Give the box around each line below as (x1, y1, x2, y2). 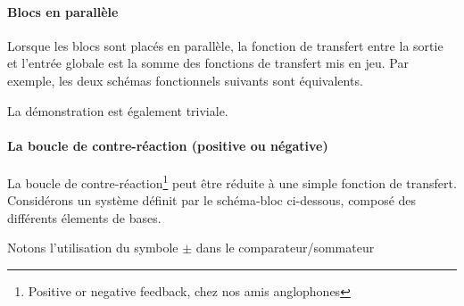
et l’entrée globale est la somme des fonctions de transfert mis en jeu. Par (7, 54, 409, 72)
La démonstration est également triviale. (7, 101, 228, 120)
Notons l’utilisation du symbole (7, 238, 178, 257)
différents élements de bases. (7, 208, 162, 227)
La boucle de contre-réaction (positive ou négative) (7, 136, 328, 154)
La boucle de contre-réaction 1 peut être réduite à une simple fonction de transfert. (7, 170, 457, 192)
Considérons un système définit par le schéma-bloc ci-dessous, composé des (7, 191, 417, 210)
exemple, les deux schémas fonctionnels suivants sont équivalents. (7, 70, 363, 89)
